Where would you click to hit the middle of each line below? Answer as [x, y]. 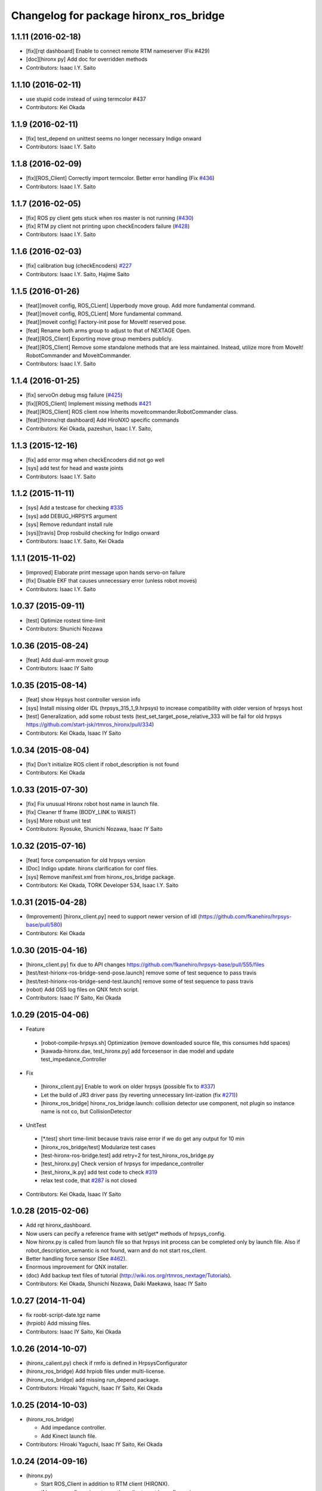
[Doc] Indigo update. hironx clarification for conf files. [92, 868]
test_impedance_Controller [74, 1059]
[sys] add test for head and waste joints [75, 468]
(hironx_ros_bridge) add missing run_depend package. [93, 1379]
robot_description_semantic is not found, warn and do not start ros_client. [116, 1250]
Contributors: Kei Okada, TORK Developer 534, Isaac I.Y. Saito [102, 885]
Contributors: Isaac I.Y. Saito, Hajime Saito [78, 274]
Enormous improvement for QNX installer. [77, 1267]
